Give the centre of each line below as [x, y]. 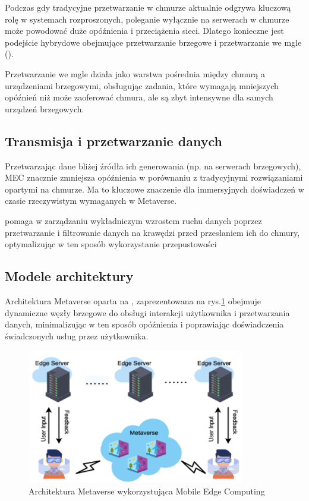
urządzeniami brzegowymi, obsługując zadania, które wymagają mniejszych [142, 85]
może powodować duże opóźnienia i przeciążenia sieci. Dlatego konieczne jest [144, 31]
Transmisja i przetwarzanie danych [113, 141]
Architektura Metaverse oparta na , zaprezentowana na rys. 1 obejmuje [133, 300]
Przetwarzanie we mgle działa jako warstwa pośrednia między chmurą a [135, 73]
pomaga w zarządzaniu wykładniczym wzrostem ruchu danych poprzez [133, 220]
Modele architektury [69, 276]
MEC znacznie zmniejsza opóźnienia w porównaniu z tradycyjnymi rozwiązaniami [154, 177]
